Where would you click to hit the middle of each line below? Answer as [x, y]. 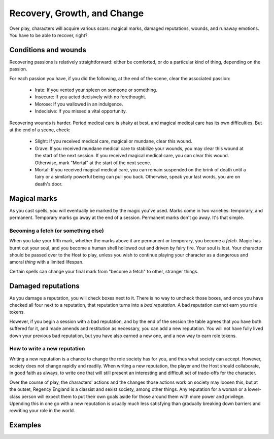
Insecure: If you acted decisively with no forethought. [91, 97]
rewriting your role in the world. [42, 411]
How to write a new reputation [47, 349]
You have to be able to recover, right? [48, 35]
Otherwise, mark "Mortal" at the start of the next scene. [93, 163]
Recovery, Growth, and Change [77, 13]
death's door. [49, 184]
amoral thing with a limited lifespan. [46, 262]
